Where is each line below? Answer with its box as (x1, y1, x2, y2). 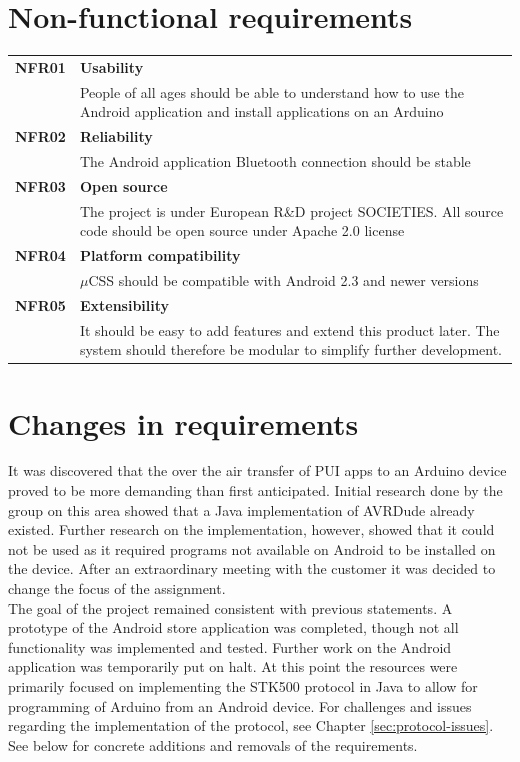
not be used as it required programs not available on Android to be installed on (8, 538, 496, 559)
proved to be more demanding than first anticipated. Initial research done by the (8, 480, 503, 501)
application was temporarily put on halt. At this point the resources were (8, 656, 458, 677)
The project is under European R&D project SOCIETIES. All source (79, 200, 504, 221)
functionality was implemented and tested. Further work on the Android (8, 636, 452, 657)
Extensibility (79, 294, 170, 315)
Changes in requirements (8, 402, 359, 443)
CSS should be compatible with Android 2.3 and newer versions (88, 269, 479, 290)
